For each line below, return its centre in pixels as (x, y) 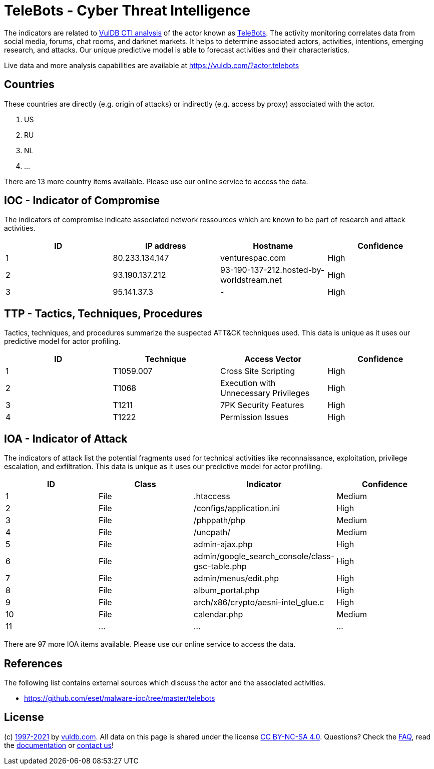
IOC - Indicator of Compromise (82, 201)
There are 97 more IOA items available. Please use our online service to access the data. (150, 644)
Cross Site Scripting (258, 371)
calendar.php (218, 615)
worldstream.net (251, 280)
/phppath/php (220, 520)
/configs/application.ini (237, 508)
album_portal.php (227, 591)
